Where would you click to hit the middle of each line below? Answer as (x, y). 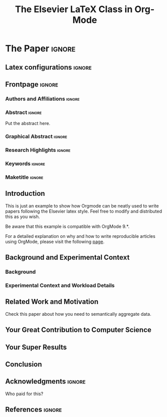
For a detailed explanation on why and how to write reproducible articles (80, 236)
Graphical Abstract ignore (36, 137)
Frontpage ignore (32, 84)
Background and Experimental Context (67, 257)
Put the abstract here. (28, 123)
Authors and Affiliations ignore (42, 99)
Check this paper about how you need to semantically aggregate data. (78, 314)
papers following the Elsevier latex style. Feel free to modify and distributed (84, 211)
